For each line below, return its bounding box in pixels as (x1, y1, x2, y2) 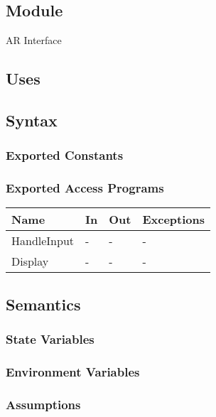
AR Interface (6, 33, 62, 48)
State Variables (6, 330, 94, 348)
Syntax (6, 109, 58, 131)
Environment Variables (6, 362, 140, 380)
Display (11, 253, 49, 270)
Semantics (6, 293, 81, 315)
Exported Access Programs (6, 179, 164, 197)
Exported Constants (6, 146, 124, 164)
